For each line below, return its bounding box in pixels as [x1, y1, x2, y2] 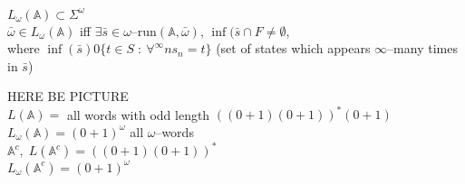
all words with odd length [66, 105, 210, 124]
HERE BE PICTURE [7, 87, 129, 106]
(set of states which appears [216, 39, 371, 58]
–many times [387, 39, 458, 58]
